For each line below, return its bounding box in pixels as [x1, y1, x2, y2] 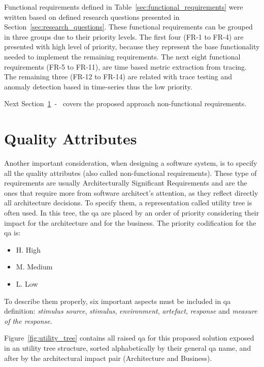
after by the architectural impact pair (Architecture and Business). [4, 352, 212, 363]
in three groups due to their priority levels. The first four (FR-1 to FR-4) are [4, 31, 244, 42]
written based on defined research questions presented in [4, 11, 180, 22]
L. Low [16, 279, 38, 289]
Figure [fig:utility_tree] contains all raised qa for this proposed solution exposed [4, 332, 254, 343]
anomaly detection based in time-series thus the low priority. [4, 81, 192, 91]
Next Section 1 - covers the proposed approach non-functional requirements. [4, 98, 247, 109]
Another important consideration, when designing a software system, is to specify [4, 158, 257, 168]
